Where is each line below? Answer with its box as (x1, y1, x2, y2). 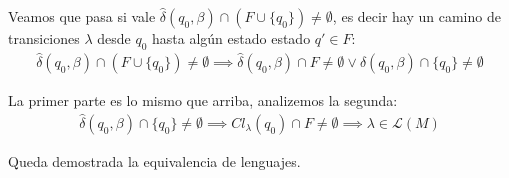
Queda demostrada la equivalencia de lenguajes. (8, 150, 301, 171)
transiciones (8, 28, 80, 48)
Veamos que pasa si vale (8, 6, 156, 26)
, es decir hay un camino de (332, 6, 501, 26)
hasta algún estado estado (152, 28, 311, 48)
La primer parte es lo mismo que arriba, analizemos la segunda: (8, 90, 398, 111)
